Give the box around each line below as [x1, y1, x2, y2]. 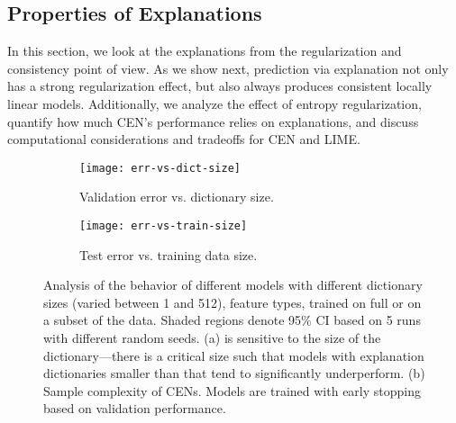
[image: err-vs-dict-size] [79, 161, 241, 175]
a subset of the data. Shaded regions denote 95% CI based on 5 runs [43, 310, 421, 329]
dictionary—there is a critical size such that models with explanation [43, 346, 424, 364]
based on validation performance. [43, 399, 226, 418]
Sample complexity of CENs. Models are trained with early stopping [43, 381, 422, 400]
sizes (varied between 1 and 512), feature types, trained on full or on [43, 292, 422, 311]
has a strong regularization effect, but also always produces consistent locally [7, 76, 433, 95]
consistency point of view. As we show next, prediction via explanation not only [7, 58, 449, 77]
